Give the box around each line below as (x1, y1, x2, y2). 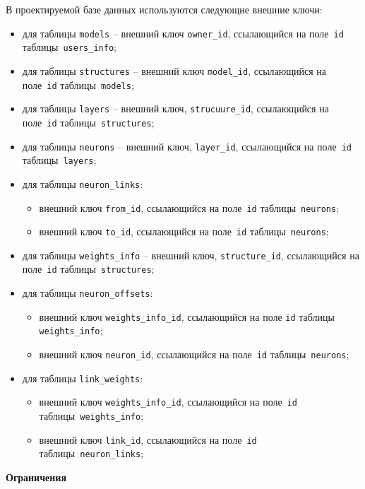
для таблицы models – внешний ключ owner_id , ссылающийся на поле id (22, 25, 344, 40)
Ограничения (6, 470, 66, 485)
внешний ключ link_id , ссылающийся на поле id (39, 432, 257, 447)
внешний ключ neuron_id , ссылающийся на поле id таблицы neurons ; (39, 347, 349, 362)
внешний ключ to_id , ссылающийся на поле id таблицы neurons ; (39, 224, 329, 239)
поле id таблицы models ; (22, 77, 134, 92)
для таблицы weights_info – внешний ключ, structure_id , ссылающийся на (22, 247, 359, 262)
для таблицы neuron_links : (22, 176, 143, 191)
